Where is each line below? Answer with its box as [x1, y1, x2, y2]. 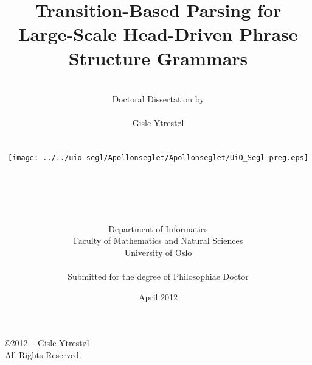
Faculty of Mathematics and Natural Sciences [73, 234, 243, 247]
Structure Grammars [68, 45, 248, 70]
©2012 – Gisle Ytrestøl [5, 336, 89, 349]
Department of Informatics [108, 222, 208, 235]
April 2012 [138, 290, 178, 303]
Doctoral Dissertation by [112, 93, 204, 105]
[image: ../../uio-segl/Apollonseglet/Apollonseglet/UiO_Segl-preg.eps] [8, 154, 308, 163]
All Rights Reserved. [5, 348, 81, 361]
